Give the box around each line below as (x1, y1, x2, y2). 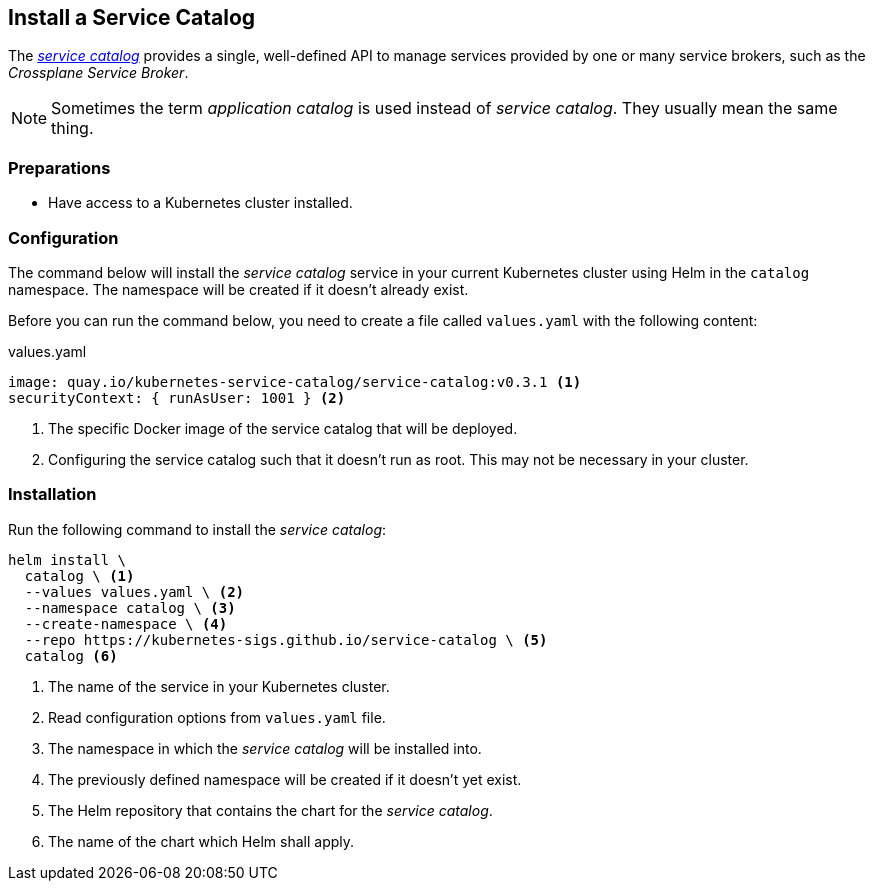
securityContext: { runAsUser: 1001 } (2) (8, 389, 346, 406)
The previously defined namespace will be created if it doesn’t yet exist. (48, 770, 522, 788)
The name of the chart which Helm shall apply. (48, 832, 355, 850)
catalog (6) (24, 647, 118, 664)
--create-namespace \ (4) (24, 615, 228, 632)
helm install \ (8, 551, 127, 568)
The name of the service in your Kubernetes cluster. (48, 677, 390, 695)
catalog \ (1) (24, 567, 135, 584)
